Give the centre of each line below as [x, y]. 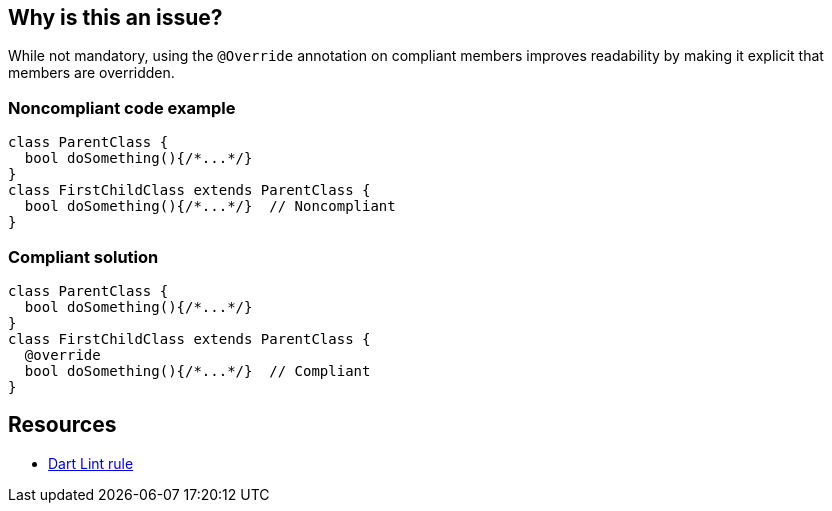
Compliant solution [83, 256]
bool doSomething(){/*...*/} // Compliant [197, 370]
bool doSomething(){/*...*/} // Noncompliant [210, 206]
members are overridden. [91, 73]
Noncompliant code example [122, 107]
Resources [62, 425]
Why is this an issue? [115, 17]
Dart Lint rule [91, 463]
